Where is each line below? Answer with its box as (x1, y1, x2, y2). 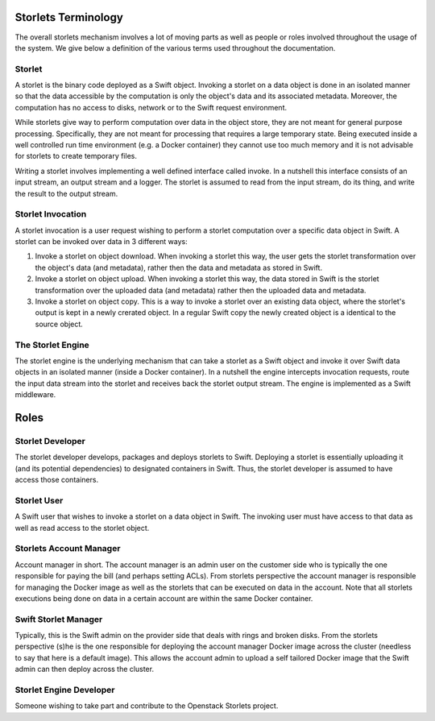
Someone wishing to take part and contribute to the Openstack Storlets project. (14, 701, 279, 711)
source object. (35, 319, 84, 329)
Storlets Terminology (14, 10, 124, 24)
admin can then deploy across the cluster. (14, 665, 155, 674)
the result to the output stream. (14, 189, 118, 198)
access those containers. (14, 475, 99, 485)
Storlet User (14, 495, 64, 506)
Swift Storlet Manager (14, 613, 103, 624)
